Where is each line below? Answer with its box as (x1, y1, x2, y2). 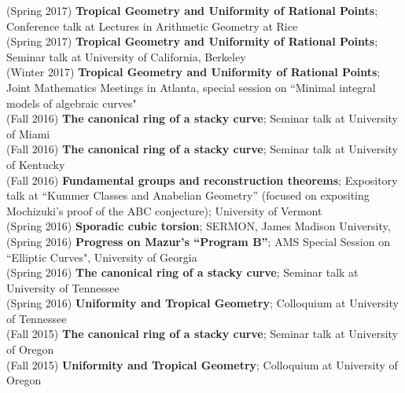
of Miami (6, 125, 50, 141)
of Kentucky (6, 156, 65, 172)
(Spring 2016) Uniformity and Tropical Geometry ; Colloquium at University (6, 295, 399, 311)
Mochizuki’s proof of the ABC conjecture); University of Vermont (6, 202, 322, 219)
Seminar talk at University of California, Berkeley (6, 48, 246, 64)
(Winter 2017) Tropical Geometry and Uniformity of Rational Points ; (6, 64, 381, 80)
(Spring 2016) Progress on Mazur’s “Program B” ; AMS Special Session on (6, 233, 390, 249)
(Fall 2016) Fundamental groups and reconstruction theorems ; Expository (6, 171, 398, 188)
